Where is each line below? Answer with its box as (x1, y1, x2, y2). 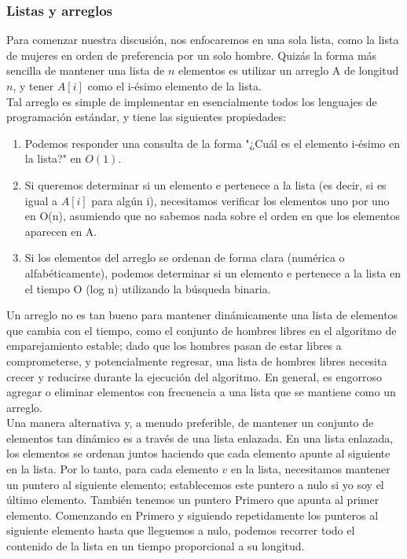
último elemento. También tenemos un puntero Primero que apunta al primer (6, 491, 379, 508)
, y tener (13, 78, 54, 94)
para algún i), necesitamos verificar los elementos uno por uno (91, 192, 390, 208)
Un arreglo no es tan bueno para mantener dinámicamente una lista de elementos (6, 307, 398, 323)
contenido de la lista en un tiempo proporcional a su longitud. (6, 538, 305, 554)
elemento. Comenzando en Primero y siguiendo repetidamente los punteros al (6, 506, 379, 523)
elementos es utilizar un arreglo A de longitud (178, 62, 399, 79)
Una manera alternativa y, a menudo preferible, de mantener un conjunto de (6, 414, 374, 431)
